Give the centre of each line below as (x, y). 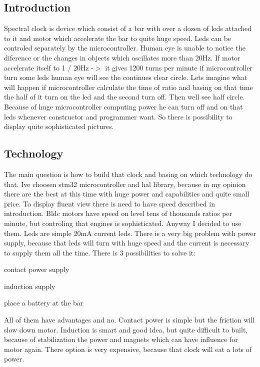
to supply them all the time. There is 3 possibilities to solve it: (100, 252)
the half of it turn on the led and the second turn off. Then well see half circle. (124, 97)
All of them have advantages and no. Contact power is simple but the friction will (129, 320)
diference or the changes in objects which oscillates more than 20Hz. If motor (122, 57)
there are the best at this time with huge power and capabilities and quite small (127, 194)
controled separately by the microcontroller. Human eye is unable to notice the (125, 48)
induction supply (30, 286)
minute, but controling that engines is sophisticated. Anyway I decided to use (123, 223)
